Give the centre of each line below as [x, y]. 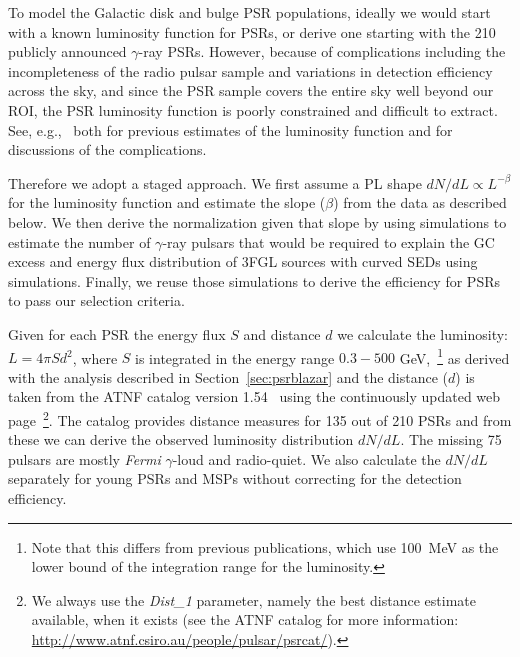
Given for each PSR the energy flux [117, 333]
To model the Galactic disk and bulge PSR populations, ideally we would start [249, 12]
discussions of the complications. [107, 149]
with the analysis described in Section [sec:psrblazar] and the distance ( [228, 376]
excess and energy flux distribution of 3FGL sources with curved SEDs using [243, 261]
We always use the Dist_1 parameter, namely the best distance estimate [253, 599]
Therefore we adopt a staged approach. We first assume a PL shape [215, 182]
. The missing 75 [451, 439]
